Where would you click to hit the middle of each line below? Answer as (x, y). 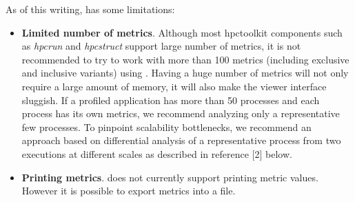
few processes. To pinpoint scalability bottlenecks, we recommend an (166, 127)
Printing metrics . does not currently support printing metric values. (170, 177)
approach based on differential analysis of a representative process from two (181, 140)
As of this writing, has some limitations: (90, 9)
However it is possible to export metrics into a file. (129, 191)
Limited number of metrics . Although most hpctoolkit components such (182, 32)
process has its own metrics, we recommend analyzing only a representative (181, 113)
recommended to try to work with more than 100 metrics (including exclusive (185, 59)
